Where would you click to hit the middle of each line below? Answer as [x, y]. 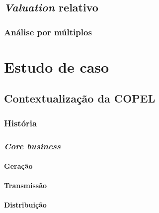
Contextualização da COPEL [80, 98]
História [21, 123]
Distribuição [25, 205]
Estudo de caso [57, 66]
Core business [32, 146]
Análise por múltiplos [48, 32]
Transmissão [26, 185]
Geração [18, 166]
